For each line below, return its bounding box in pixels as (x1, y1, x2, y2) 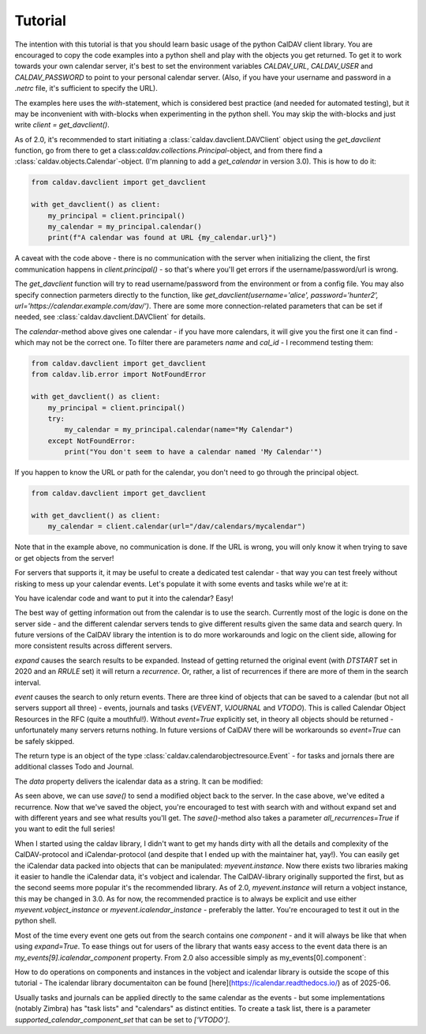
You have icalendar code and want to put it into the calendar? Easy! (14, 593, 234, 603)
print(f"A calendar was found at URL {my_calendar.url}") (47, 233, 277, 243)
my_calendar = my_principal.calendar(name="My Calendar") (64, 425, 293, 434)
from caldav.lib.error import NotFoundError (31, 370, 207, 379)
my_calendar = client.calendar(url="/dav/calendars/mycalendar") (47, 522, 306, 531)
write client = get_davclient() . (14, 120, 110, 130)
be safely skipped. (14, 736, 75, 746)
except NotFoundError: (47, 436, 136, 446)
